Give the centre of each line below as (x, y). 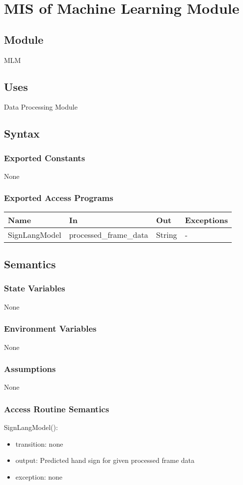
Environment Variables (50, 328)
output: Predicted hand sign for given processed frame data (105, 460)
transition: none (39, 443)
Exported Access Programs (59, 198)
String (166, 234)
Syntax (22, 133)
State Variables (35, 288)
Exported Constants (45, 157)
